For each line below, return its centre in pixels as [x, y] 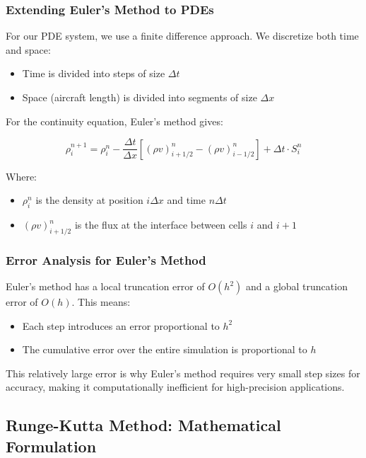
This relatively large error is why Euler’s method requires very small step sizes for [183, 373]
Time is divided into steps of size [94, 73]
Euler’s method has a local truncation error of [105, 286]
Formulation [51, 446]
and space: [28, 49]
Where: [21, 176]
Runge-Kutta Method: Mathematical [143, 425]
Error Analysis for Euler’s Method [106, 259]
